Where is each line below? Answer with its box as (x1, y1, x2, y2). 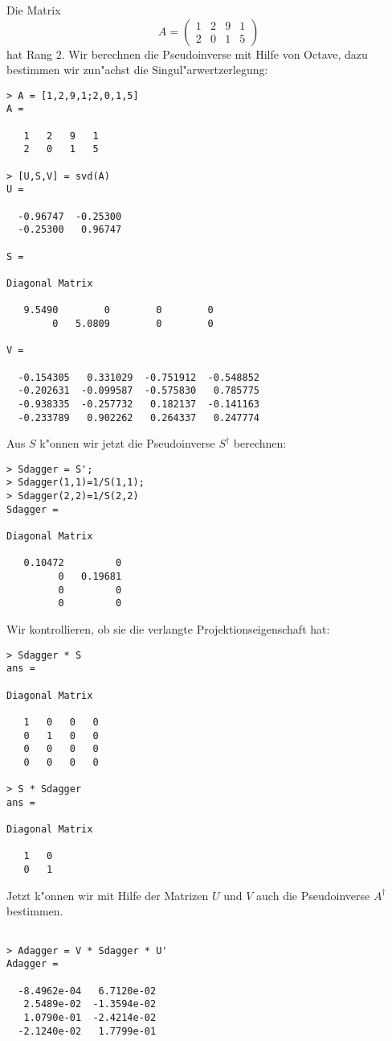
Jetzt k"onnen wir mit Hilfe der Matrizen (6, 886, 209, 903)
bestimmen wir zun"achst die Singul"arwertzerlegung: (6, 61, 268, 78)
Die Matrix (6, 2, 61, 18)
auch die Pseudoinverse (256, 886, 370, 903)
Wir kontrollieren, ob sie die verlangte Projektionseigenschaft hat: (6, 621, 330, 637)
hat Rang (6, 45, 52, 62)
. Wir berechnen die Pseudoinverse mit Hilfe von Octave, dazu (61, 45, 368, 62)
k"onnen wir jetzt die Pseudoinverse (39, 435, 215, 452)
